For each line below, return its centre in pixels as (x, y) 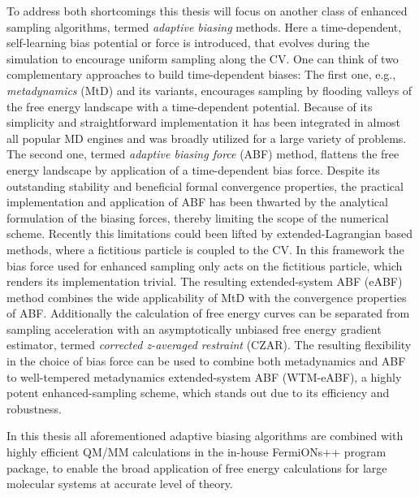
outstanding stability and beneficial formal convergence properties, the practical (205, 186)
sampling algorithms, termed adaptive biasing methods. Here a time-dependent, (204, 26)
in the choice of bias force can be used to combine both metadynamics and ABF (206, 361)
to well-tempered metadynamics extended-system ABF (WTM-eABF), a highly (204, 376)
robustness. (34, 408)
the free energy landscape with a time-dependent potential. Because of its (190, 106)
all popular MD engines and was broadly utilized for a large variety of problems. (207, 138)
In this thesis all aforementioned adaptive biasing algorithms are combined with (205, 436)
